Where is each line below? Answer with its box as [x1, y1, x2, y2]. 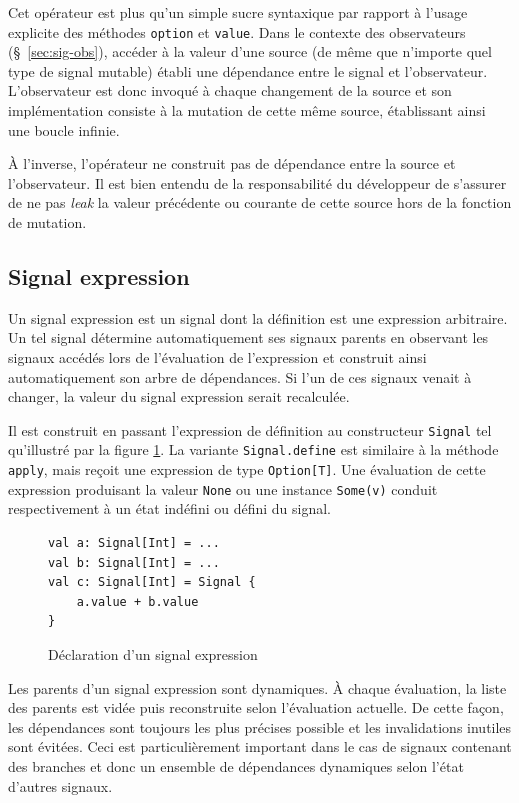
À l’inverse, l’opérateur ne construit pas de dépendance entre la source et [8, 153, 456, 174]
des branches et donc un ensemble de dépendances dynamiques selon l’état [8, 755, 464, 776]
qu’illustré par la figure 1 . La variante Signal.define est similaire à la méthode [8, 439, 499, 460]
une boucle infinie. [8, 119, 120, 140]
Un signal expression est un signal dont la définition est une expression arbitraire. [8, 307, 508, 328]
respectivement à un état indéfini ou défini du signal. [8, 498, 331, 519]
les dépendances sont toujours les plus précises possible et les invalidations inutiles [8, 716, 512, 737]
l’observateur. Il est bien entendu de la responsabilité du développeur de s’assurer [8, 172, 507, 193]
